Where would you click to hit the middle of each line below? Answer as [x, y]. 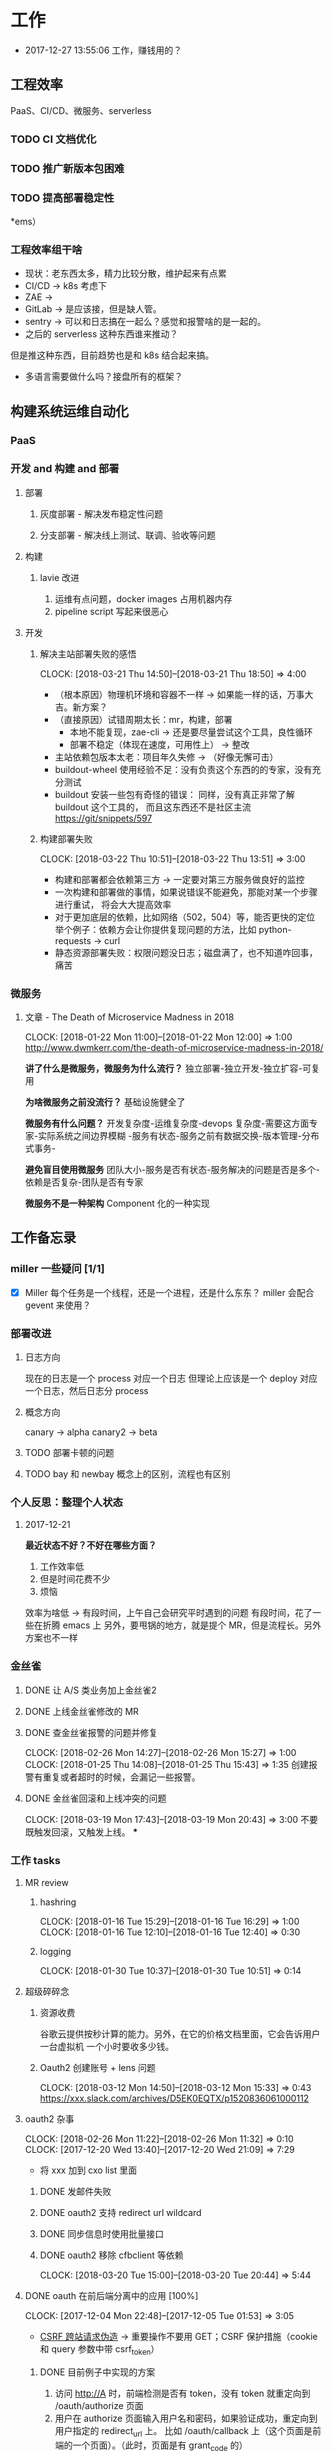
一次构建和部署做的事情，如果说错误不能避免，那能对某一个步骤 [186, 892]
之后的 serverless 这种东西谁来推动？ [101, 334]
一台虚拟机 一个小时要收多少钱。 [107, 2047]
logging [55, 1952]
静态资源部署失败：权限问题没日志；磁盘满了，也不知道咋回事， [186, 952]
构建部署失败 [66, 838]
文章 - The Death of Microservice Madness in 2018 [129, 1017]
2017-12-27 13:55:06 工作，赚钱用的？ [103, 50]
